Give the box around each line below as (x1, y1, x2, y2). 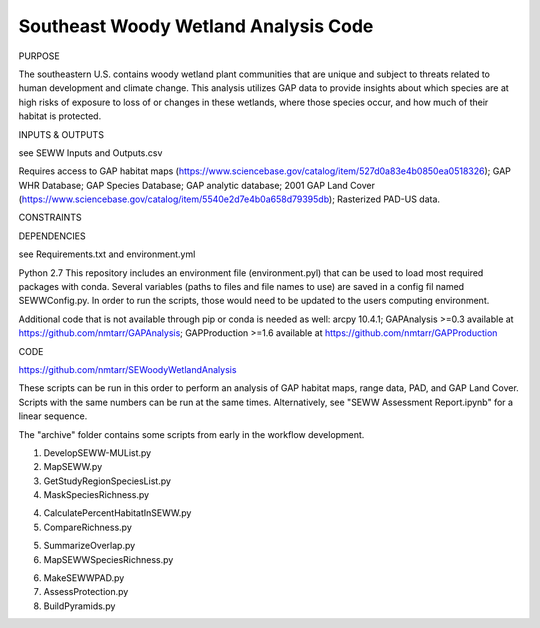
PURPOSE (18, 50, 60, 62)
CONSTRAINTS (18, 211, 82, 224)
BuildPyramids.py (43, 600, 116, 612)
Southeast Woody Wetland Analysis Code (18, 15, 374, 37)
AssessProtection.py (43, 586, 129, 598)
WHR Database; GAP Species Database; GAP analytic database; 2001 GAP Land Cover (18, 179, 375, 191)
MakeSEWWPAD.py (43, 572, 125, 584)
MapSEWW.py (43, 461, 103, 473)
